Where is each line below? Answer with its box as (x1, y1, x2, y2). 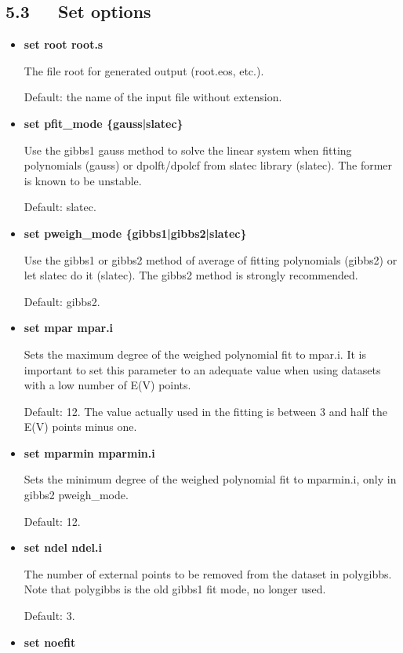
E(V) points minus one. (24, 418, 137, 435)
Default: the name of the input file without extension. (24, 89, 282, 105)
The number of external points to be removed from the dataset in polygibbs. (24, 565, 392, 582)
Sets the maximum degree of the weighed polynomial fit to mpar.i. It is (24, 345, 366, 362)
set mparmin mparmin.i (24, 444, 155, 461)
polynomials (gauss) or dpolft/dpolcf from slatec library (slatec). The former (24, 157, 393, 173)
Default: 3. (24, 607, 75, 624)
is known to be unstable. (24, 172, 142, 188)
